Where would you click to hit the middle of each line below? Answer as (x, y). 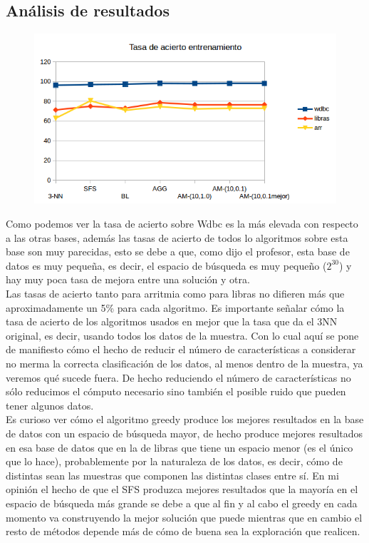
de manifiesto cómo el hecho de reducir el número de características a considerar (181, 349)
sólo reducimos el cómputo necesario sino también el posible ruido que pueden (176, 391)
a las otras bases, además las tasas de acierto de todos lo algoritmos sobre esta (177, 237)
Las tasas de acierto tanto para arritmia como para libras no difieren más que (175, 294)
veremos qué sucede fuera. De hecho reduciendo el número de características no (178, 377)
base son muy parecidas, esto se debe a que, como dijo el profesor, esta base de (178, 252)
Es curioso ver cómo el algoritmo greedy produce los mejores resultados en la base (185, 419)
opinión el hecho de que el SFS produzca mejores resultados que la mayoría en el (182, 489)
